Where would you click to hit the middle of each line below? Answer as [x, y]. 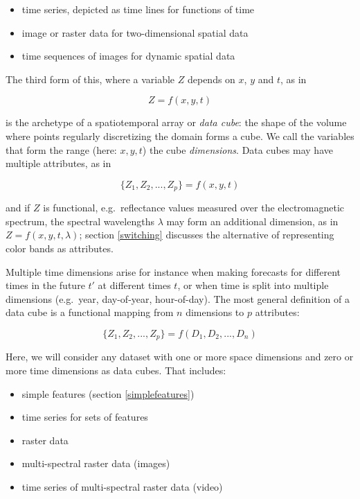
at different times [134, 285]
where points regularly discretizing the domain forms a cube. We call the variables [180, 135]
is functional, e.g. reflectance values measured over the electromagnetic [194, 208]
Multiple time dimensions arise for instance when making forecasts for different [173, 271]
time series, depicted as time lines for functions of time [138, 9]
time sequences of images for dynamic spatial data [128, 56]
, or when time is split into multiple [253, 285]
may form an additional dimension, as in [252, 221]
